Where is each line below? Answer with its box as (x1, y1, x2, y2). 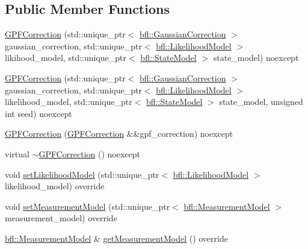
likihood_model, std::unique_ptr (5, 51, 127, 64)
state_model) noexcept (213, 51, 299, 64)
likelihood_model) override (5, 180, 105, 192)
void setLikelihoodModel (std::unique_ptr (5, 168, 159, 180)
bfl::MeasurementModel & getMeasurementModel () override (5, 232, 228, 244)
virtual (5, 147, 29, 160)
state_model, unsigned (219, 95, 303, 108)
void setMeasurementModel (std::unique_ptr (5, 200, 170, 212)
